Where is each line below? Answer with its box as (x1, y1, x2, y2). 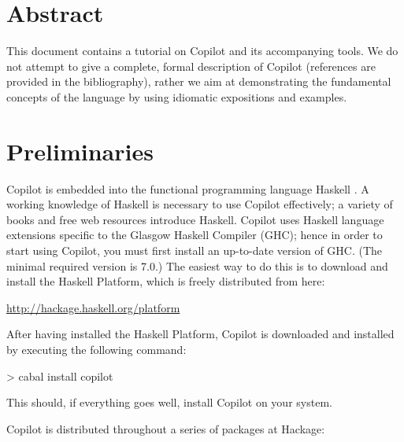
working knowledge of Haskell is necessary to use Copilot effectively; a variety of (6, 196, 393, 212)
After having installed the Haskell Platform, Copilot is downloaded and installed (6, 326, 395, 342)
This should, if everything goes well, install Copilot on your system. (6, 394, 332, 411)
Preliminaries (6, 134, 154, 167)
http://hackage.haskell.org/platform (6, 299, 180, 315)
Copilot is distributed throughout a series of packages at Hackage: (6, 420, 325, 436)
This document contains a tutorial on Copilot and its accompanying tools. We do (6, 42, 398, 59)
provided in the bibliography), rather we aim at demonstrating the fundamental (6, 73, 391, 90)
